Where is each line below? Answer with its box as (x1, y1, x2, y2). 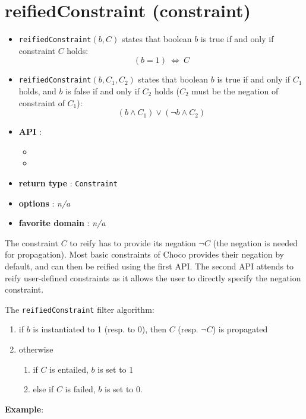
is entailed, (49, 363, 89, 375)
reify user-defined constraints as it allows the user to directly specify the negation (5, 271, 301, 284)
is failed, (65, 383, 96, 395)
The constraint (5, 236, 58, 249)
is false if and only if (65, 85, 140, 97)
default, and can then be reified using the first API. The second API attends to (5, 260, 294, 272)
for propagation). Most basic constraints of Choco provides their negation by (5, 248, 285, 261)
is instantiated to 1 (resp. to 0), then (33, 323, 166, 335)
